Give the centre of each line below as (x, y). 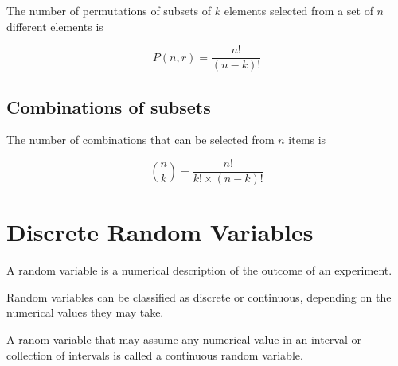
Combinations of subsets (109, 106)
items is (307, 140)
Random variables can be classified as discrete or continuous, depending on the (199, 296)
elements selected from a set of (298, 10)
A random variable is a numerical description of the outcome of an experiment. (199, 270)
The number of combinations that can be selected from (140, 140)
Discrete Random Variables (160, 232)
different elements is (55, 26)
